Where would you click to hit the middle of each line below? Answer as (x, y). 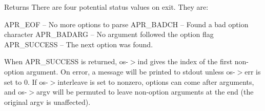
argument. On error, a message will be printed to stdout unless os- (131, 71)
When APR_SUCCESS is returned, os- (66, 61)
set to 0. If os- (26, 81)
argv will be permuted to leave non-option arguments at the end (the (145, 92)
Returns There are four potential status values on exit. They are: (106, 7)
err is (253, 71)
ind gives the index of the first (185, 61)
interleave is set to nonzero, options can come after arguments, (156, 81)
